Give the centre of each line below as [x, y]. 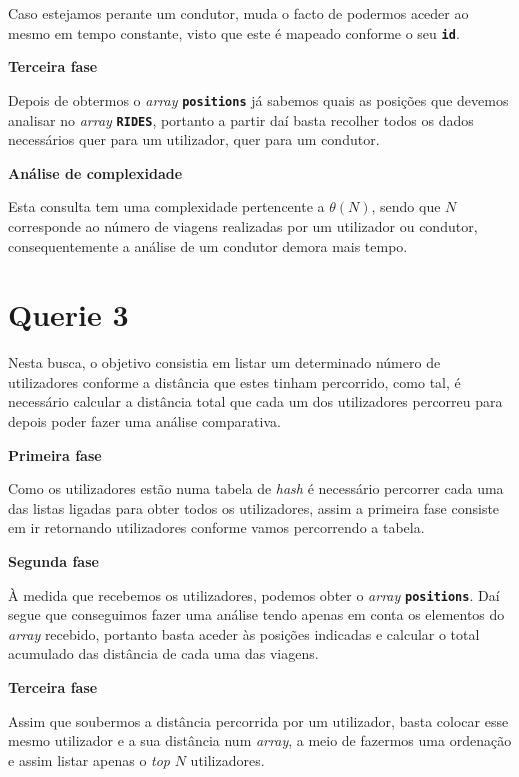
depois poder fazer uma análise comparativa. [144, 421]
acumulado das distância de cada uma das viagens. [163, 653]
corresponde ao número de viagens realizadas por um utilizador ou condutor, [243, 225]
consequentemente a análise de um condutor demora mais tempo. [208, 245]
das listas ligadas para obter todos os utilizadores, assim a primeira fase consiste [254, 507]
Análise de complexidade [95, 172]
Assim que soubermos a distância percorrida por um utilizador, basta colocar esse [258, 720]
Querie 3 [68, 314]
